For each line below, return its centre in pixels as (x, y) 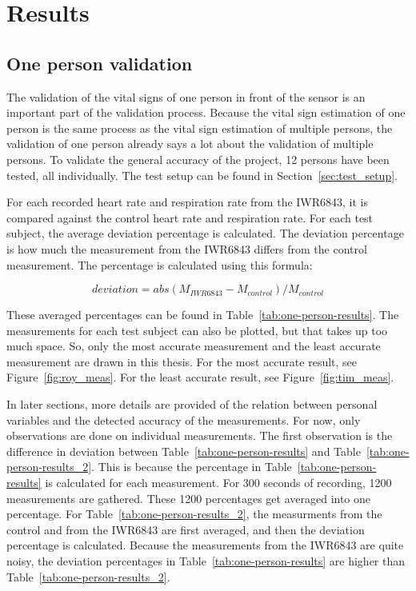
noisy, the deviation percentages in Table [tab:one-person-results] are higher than (206, 561)
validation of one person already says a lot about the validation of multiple (190, 144)
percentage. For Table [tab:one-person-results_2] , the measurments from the (194, 514)
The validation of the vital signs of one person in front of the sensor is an (186, 96)
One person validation (100, 63)
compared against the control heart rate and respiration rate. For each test (190, 217)
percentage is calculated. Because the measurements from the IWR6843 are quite (205, 545)
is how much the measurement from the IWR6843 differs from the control (187, 248)
